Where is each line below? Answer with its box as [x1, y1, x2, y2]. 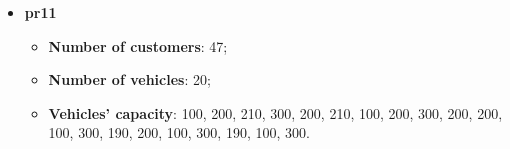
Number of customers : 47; [48, 35, 228, 56]
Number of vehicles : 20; [48, 69, 211, 90]
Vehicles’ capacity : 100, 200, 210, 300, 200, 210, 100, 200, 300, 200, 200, [48, 102, 503, 123]
